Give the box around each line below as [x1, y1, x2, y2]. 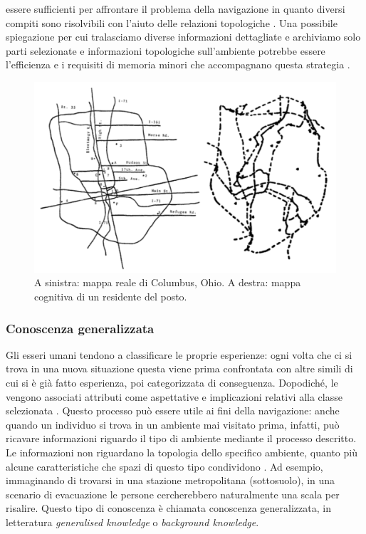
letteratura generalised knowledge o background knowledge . [6, 514, 259, 529]
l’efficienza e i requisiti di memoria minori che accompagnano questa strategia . [6, 57, 350, 72]
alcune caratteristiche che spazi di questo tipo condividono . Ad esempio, [6, 459, 323, 473]
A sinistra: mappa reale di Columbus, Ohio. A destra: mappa [34, 275, 301, 290]
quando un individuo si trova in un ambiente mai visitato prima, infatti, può [6, 417, 340, 431]
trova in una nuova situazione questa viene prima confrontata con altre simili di [6, 361, 353, 376]
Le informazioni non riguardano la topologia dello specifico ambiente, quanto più [6, 445, 357, 460]
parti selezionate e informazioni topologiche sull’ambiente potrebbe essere [6, 43, 325, 58]
